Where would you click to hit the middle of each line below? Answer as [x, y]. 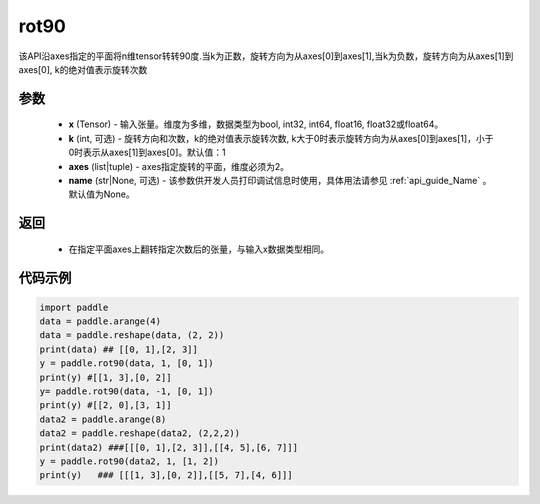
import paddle [74, 307]
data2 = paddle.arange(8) [103, 419]
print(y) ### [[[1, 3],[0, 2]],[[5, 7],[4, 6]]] [166, 475]
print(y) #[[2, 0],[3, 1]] [105, 405]
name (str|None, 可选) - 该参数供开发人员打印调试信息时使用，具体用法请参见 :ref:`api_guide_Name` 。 [280, 180]
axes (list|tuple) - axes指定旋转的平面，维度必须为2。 [179, 166]
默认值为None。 [101, 194]
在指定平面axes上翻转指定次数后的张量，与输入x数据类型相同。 [199, 249]
